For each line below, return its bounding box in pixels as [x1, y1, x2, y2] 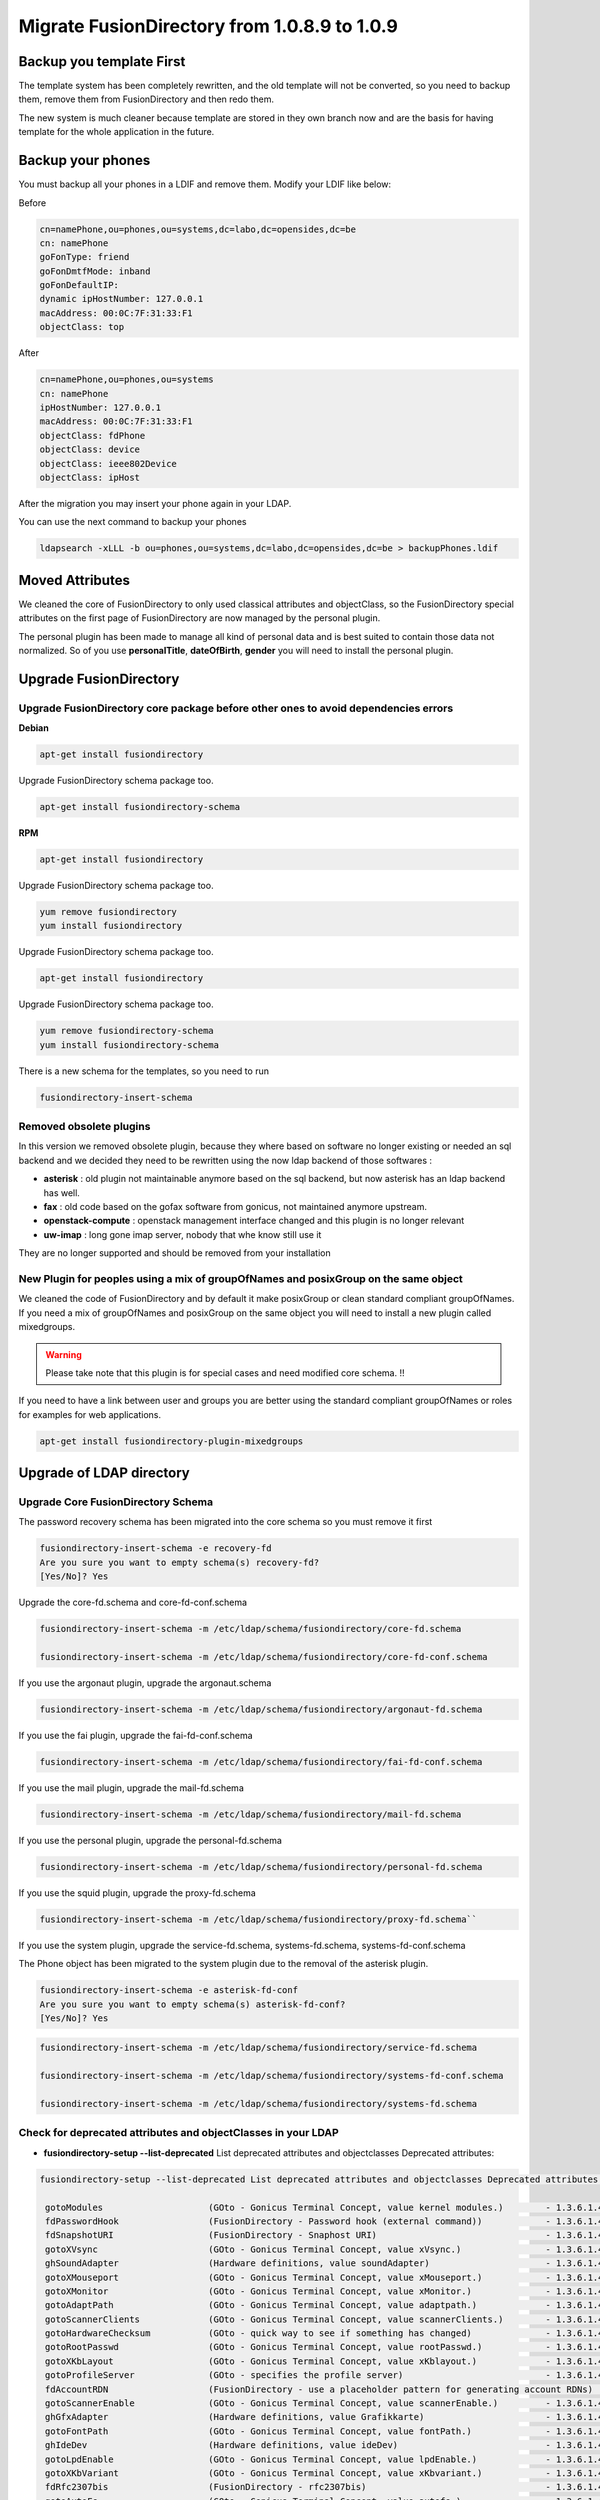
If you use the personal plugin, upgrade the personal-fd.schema [18, 1834, 282, 1846]
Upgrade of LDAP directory [18, 1465, 190, 1482]
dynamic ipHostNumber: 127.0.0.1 [39, 293, 204, 305]
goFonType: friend [39, 251, 130, 263]
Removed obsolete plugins [18, 1120, 151, 1134]
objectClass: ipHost [39, 471, 140, 483]
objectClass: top [39, 321, 125, 333]
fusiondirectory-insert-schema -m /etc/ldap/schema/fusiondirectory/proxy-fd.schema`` [39, 1913, 478, 1925]
